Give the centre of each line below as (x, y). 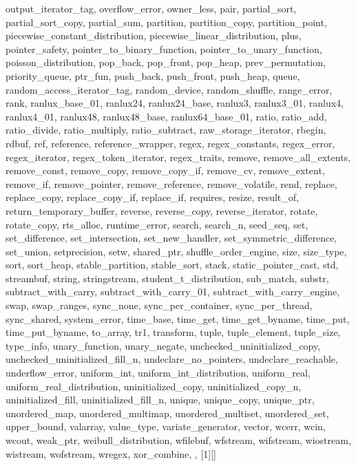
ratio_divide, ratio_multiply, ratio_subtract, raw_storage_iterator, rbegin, (166, 130)
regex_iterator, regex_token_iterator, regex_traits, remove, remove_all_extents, (178, 157)
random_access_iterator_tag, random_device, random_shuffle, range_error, (169, 89)
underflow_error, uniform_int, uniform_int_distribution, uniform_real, (158, 373)
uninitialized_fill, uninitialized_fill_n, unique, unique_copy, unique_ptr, (160, 400)
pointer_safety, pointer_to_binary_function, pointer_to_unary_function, (164, 49)
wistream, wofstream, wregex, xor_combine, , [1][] (111, 453)
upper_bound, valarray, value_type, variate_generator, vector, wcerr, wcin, (166, 426)
